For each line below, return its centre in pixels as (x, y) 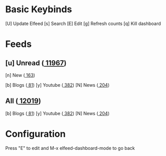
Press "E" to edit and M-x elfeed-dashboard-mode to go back (70, 148)
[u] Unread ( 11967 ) (36, 63)
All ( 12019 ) (23, 101)
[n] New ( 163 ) (20, 75)
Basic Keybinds (39, 9)
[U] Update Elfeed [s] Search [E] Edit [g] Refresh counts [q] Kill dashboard (83, 23)
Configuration (36, 134)
